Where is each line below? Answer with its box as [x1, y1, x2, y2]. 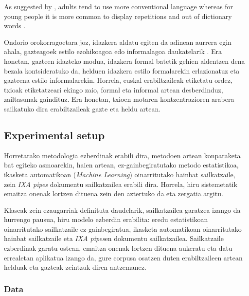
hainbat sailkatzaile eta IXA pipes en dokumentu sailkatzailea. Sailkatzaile [4, 233, 224, 243]
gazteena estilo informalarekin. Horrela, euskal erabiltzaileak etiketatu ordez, [4, 75, 232, 85]
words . [4, 20, 26, 31]
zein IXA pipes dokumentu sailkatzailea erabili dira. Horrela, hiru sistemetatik [4, 179, 237, 189]
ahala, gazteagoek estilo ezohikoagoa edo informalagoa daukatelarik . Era [4, 46, 222, 56]
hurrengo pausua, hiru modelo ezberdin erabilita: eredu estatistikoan [4, 214, 208, 224]
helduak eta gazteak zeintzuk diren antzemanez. [4, 262, 146, 272]
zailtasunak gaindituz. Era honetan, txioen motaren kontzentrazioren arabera [4, 94, 234, 104]
